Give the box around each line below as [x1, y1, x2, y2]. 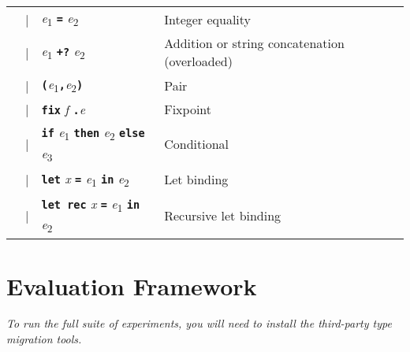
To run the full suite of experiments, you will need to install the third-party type [6, 315, 392, 332]
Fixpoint [164, 100, 211, 119]
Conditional [164, 135, 229, 154]
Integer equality [164, 9, 252, 28]
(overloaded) [164, 52, 233, 71]
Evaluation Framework [6, 269, 257, 302]
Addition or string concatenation [164, 34, 345, 53]
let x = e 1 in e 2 [41, 169, 129, 190]
